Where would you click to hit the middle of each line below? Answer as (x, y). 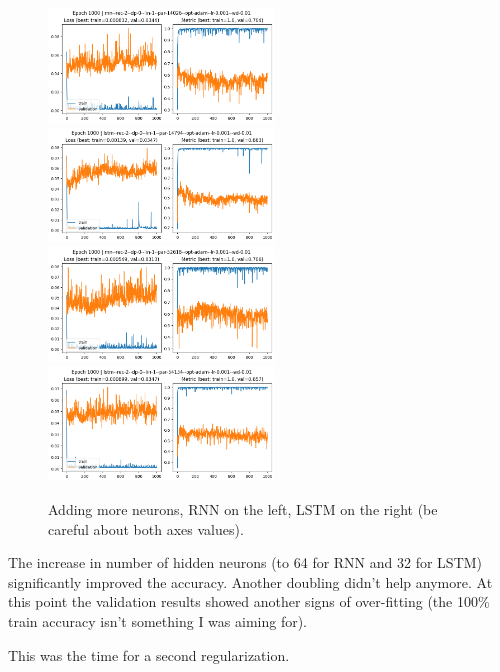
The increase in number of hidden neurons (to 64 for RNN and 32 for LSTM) (245, 562)
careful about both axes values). (146, 528)
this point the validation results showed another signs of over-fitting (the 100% (249, 601)
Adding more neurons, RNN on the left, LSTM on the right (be (243, 509)
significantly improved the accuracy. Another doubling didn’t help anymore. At (250, 581)
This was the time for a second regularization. (149, 654)
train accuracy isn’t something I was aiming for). (158, 620)
